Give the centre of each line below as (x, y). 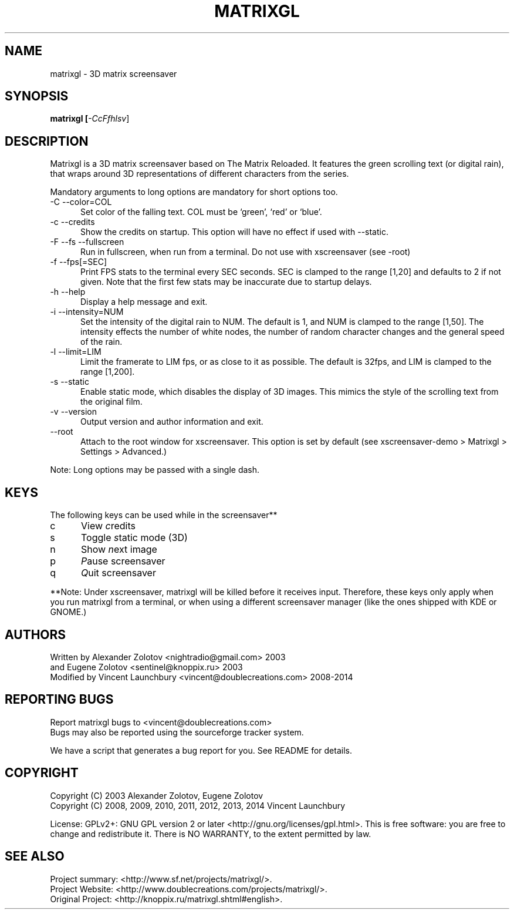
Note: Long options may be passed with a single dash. (155, 470)
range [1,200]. (108, 372)
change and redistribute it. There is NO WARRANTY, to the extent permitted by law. (211, 834)
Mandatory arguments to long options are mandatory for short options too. (194, 192)
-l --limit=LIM (76, 352)
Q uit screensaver (118, 573)
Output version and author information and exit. (172, 422)
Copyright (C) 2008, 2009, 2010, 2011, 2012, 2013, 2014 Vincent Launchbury (198, 805)
